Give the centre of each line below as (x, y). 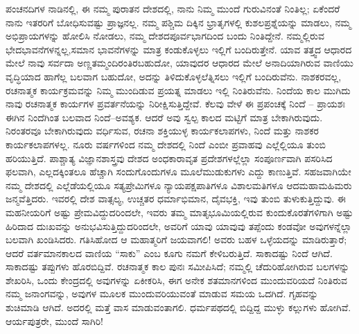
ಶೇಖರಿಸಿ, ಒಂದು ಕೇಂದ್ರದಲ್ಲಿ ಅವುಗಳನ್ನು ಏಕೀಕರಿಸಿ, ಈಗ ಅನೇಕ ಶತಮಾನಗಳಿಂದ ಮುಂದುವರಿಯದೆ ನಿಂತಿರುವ (177, 280)
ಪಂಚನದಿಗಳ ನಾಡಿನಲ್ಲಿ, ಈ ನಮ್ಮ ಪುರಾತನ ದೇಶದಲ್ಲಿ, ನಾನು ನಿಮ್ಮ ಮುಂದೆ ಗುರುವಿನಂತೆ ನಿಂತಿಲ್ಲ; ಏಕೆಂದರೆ (173, 8)
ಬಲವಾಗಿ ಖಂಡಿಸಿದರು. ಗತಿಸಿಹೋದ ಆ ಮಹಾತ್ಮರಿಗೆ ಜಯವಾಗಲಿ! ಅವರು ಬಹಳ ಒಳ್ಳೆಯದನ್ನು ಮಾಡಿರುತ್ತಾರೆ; (176, 239)
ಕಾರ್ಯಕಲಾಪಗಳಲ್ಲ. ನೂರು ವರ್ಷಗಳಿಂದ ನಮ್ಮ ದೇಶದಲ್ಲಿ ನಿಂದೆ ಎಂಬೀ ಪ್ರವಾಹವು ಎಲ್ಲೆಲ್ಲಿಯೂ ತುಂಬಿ (166, 144)
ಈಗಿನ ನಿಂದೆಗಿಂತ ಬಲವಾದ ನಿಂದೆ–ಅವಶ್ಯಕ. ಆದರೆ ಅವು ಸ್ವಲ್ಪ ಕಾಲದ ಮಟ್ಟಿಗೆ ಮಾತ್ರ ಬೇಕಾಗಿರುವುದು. (164, 117)
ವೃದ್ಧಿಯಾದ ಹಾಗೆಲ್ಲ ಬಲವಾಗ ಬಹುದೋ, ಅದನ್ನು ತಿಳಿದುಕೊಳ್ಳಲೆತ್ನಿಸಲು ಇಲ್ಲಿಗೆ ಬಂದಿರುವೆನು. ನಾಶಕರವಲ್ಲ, (174, 76)
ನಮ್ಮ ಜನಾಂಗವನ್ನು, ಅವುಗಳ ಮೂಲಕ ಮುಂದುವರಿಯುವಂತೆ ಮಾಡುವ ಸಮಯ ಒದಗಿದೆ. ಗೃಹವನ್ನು (162, 293)
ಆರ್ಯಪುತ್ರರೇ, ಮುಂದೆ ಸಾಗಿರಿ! (54, 320)
